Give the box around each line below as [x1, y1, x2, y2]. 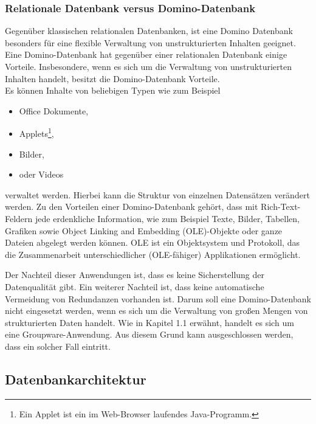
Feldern [5, 212, 33, 224]
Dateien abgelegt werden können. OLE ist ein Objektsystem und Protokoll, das [5, 236, 300, 249]
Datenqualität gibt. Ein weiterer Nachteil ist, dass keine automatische [5, 280, 264, 293]
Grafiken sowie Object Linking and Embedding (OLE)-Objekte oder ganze [5, 224, 283, 237]
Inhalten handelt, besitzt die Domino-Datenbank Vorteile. [5, 72, 220, 85]
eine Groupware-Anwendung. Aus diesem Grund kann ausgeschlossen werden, [5, 328, 294, 341]
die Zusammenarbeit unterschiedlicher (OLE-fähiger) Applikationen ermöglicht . [5, 248, 301, 260]
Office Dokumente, [19, 104, 89, 117]
